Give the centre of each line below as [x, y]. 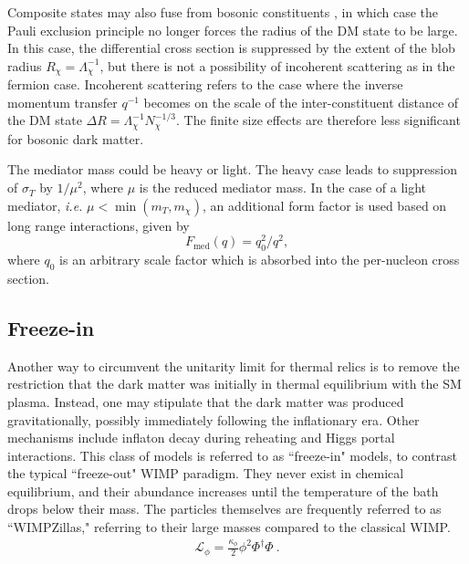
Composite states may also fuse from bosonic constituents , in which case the [223, 12]
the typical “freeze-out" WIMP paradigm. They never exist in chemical [206, 473]
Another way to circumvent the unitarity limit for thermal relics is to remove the [234, 366]
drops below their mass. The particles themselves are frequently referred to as [224, 509]
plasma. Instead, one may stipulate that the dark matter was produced [206, 401]
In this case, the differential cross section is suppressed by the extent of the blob [231, 48]
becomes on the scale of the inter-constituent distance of [301, 102]
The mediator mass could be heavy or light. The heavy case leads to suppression [232, 169]
